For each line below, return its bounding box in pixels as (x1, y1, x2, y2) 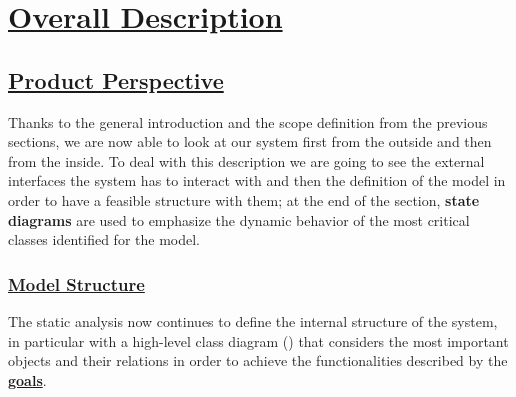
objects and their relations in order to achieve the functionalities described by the (8, 350, 508, 371)
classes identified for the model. (8, 229, 200, 250)
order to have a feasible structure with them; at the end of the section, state (8, 189, 480, 210)
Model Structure (8, 271, 145, 296)
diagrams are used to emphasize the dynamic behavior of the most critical (8, 209, 470, 230)
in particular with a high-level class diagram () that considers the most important (8, 330, 509, 351)
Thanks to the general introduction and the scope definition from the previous (8, 111, 488, 132)
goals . (8, 369, 47, 390)
